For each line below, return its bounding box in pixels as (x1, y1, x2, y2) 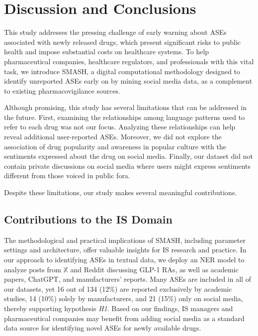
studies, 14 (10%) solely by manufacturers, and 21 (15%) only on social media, (4, 293, 243, 304)
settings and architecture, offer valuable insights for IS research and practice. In (4, 244, 247, 255)
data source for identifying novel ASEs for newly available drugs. (4, 323, 201, 333)
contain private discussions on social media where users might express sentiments (4, 160, 251, 171)
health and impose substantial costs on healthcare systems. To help (4, 46, 209, 57)
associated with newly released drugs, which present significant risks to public (4, 36, 241, 47)
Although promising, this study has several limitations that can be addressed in (4, 102, 247, 112)
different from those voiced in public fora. (4, 170, 130, 181)
